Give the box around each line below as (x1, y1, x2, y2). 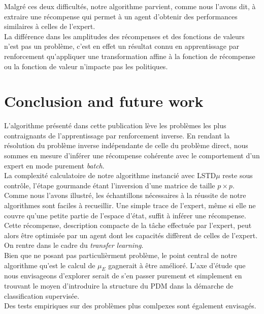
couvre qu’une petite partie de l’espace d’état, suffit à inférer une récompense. (4, 210, 246, 220)
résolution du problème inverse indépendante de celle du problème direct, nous (4, 140, 248, 151)
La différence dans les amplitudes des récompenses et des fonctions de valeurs (4, 31, 245, 41)
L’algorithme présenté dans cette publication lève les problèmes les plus (4, 120, 226, 131)
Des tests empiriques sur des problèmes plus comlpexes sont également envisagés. (4, 300, 256, 311)
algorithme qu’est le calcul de (4, 260, 95, 270)
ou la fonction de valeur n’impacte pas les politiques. (4, 61, 168, 71)
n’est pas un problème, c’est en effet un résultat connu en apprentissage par (4, 41, 239, 51)
